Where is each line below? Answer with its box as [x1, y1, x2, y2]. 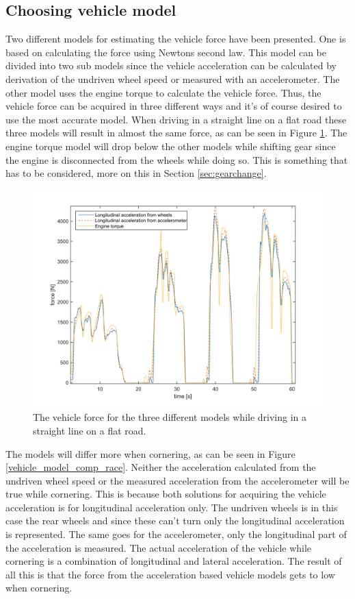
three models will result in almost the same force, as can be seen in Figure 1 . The [5, 125, 347, 140]
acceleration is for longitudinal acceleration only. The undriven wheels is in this [5, 500, 338, 514]
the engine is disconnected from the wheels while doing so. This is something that [5, 152, 348, 167]
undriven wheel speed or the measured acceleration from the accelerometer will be [5, 473, 350, 487]
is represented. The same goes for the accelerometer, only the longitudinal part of [5, 527, 347, 541]
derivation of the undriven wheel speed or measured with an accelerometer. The [5, 71, 340, 86]
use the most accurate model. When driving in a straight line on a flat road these [5, 112, 347, 126]
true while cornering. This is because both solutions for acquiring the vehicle [5, 487, 326, 501]
